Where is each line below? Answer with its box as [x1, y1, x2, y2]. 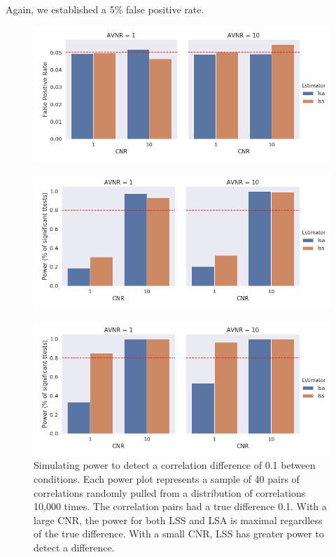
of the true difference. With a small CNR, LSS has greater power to [34, 526, 324, 541]
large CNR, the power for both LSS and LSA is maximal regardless [34, 512, 323, 527]
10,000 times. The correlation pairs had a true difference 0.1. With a [34, 499, 327, 514]
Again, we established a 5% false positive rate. [6, 2, 204, 16]
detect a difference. [34, 540, 115, 554]
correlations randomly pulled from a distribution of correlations [34, 485, 306, 500]
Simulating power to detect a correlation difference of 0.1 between [34, 458, 316, 472]
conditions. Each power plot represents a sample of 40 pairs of [34, 471, 300, 486]
